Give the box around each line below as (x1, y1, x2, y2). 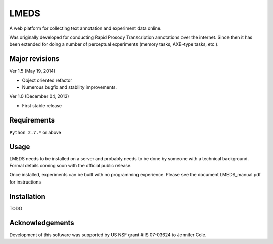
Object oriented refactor (22, 77, 73, 83)
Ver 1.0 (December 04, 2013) (9, 93, 69, 99)
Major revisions (9, 54, 60, 63)
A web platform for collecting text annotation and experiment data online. (9, 25, 162, 31)
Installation (9, 192, 45, 201)
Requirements (9, 116, 55, 125)
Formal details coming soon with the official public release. (9, 163, 132, 168)
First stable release (22, 102, 62, 108)
